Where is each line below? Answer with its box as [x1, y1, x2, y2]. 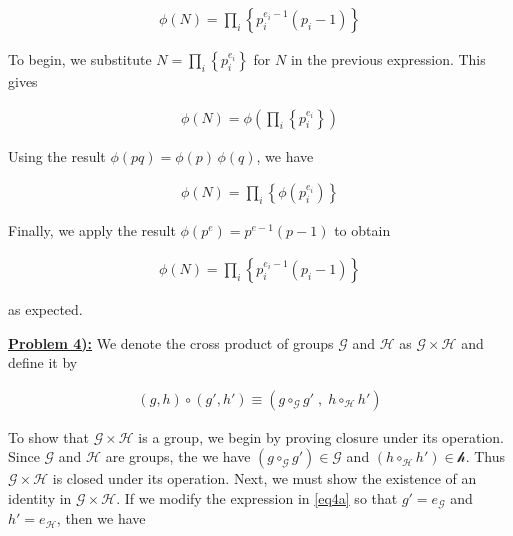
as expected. [8, 298, 83, 319]
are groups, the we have [105, 446, 251, 467]
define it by [8, 352, 78, 373]
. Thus [465, 446, 506, 467]
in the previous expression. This [290, 49, 486, 70]
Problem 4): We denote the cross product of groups [8, 332, 334, 353]
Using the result [8, 145, 106, 166]
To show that [8, 426, 89, 447]
